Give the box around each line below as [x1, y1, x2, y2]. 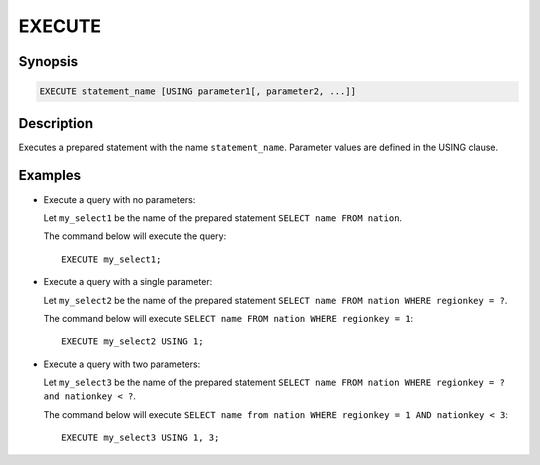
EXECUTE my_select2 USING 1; [61, 336, 204, 347]
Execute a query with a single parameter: [43, 276, 213, 288]
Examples [18, 167, 82, 184]
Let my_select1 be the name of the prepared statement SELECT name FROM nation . [43, 211, 403, 224]
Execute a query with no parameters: [43, 193, 196, 205]
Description [18, 115, 94, 132]
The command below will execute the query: [43, 230, 227, 242]
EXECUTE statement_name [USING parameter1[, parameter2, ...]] [39, 86, 357, 97]
